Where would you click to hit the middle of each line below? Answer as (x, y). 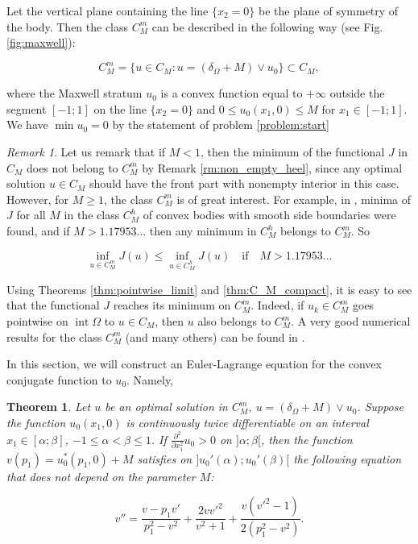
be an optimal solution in (166, 407)
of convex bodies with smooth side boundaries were (269, 215)
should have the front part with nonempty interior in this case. (244, 183)
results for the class (54, 336)
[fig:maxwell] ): (41, 42)
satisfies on (165, 458)
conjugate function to (59, 379)
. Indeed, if (277, 305)
